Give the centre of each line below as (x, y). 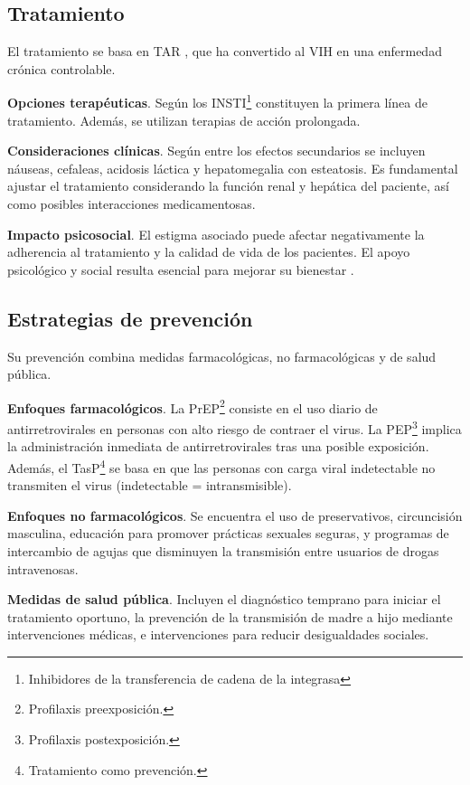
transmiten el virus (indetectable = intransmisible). (150, 485)
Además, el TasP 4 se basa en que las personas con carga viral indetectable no (221, 466)
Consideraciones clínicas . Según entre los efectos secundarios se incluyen (216, 151)
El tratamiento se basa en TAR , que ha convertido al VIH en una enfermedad (225, 51)
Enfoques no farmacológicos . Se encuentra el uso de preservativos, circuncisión (235, 515)
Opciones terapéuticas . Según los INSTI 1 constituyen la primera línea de (217, 101)
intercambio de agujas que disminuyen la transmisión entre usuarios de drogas (223, 550)
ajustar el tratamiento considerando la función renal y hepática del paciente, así (228, 186)
